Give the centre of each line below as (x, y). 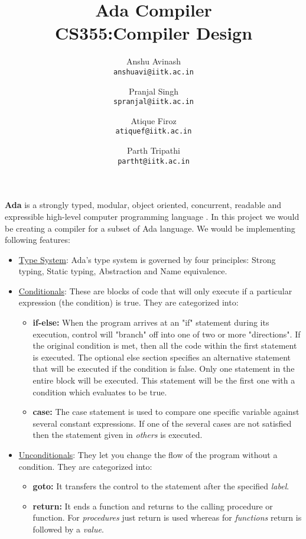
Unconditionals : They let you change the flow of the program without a (148, 454)
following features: (38, 240)
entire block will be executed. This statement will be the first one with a (164, 380)
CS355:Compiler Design (154, 33)
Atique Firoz (154, 120)
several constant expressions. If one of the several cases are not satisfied (162, 423)
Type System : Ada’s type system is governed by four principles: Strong (147, 259)
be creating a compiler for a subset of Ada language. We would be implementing (150, 228)
